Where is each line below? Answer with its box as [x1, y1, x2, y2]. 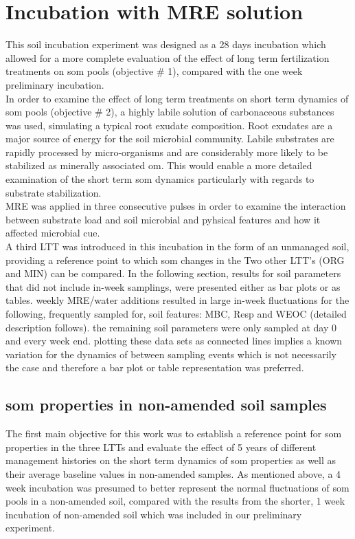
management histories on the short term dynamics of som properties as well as [5, 453, 336, 467]
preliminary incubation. [5, 77, 104, 91]
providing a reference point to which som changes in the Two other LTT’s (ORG [5, 252, 345, 267]
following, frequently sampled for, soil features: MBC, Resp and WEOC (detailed [5, 307, 347, 320]
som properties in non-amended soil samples [5, 394, 327, 415]
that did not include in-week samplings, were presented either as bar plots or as [5, 279, 341, 294]
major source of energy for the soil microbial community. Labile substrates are [5, 131, 334, 146]
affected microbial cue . [5, 225, 100, 240]
